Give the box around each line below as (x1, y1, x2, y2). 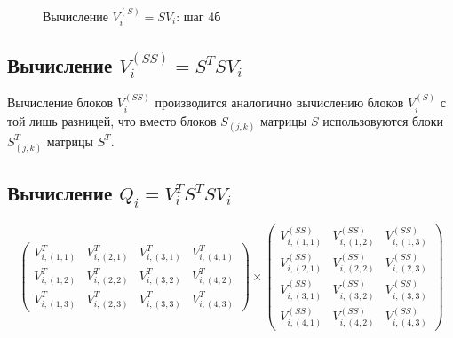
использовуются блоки (322, 111, 444, 130)
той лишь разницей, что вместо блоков (7, 111, 217, 130)
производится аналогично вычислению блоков (155, 93, 404, 112)
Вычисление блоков (7, 93, 114, 112)
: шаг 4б (176, 6, 221, 25)
